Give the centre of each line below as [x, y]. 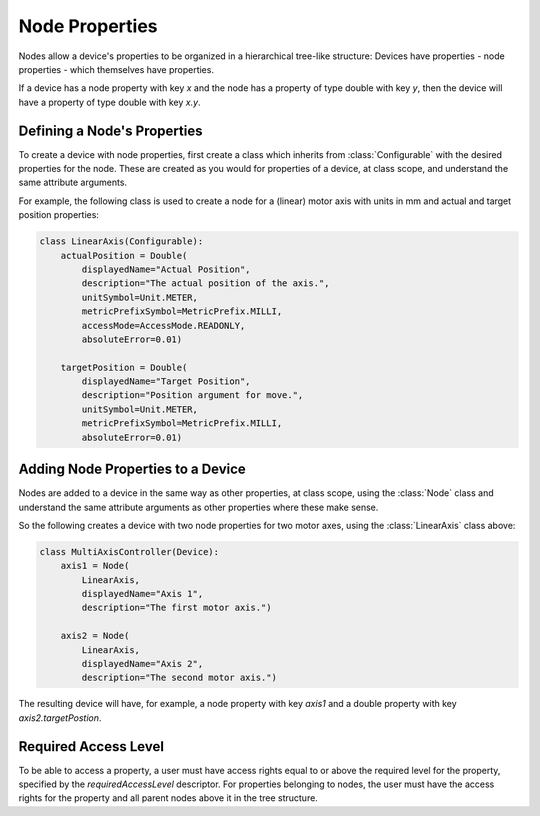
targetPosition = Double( [124, 367]
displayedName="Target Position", [166, 381]
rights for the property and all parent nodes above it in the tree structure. [168, 798]
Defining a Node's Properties [110, 130]
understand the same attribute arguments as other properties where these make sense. [198, 507]
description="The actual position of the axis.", [205, 283]
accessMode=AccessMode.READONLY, [163, 325]
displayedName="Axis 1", [142, 594]
